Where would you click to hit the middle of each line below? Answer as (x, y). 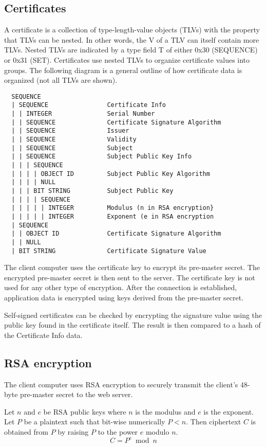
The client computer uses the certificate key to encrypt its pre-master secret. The (132, 267)
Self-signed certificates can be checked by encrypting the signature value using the (133, 315)
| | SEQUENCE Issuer (70, 131)
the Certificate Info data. (43, 335)
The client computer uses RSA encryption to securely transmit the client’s (121, 384)
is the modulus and (165, 411)
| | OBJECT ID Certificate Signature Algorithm (116, 234)
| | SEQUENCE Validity (74, 140)
